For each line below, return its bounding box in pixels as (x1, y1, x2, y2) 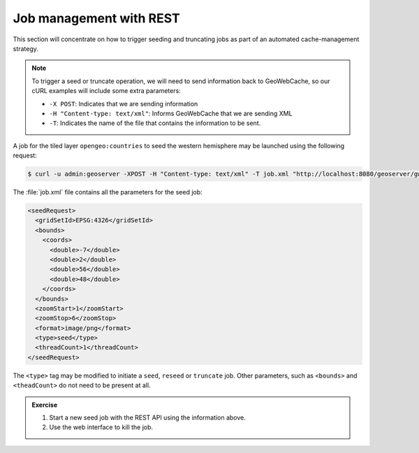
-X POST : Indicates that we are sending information (49, 99, 198, 108)
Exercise (31, 401, 58, 409)
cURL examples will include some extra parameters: (31, 87, 181, 95)
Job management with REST (13, 10, 181, 26)
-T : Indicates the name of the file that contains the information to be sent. (49, 119, 261, 127)
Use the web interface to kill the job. (49, 423, 154, 431)
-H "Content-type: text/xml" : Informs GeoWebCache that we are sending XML (49, 109, 293, 117)
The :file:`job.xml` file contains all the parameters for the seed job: (13, 188, 203, 196)
